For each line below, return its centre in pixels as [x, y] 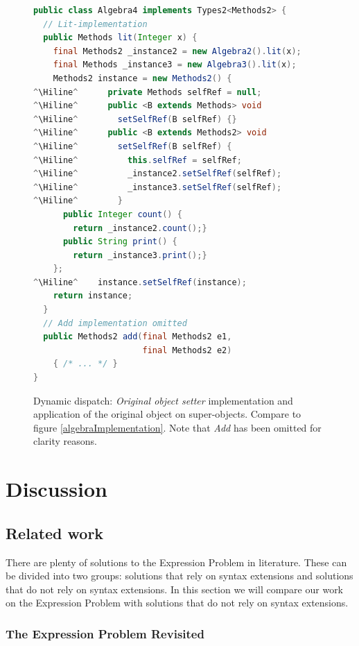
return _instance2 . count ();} [140, 228]
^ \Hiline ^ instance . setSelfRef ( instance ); [140, 282]
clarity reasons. [65, 441]
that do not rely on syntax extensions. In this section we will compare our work [175, 589]
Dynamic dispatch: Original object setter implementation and [163, 400]
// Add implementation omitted [115, 323]
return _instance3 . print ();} [140, 255]
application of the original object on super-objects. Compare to [167, 414]
